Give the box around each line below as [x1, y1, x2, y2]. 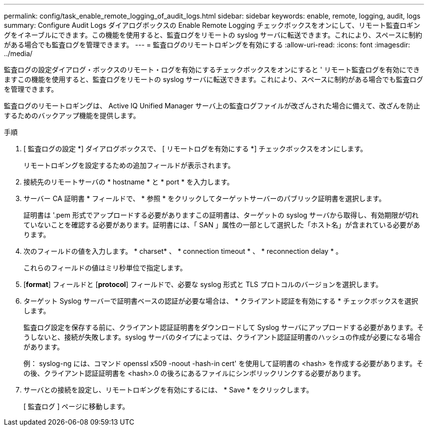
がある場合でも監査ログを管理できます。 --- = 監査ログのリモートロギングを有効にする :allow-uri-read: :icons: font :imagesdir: [4, 41, 410, 49]
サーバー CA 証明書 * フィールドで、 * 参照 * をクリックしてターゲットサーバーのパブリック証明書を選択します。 [23, 194, 386, 203]
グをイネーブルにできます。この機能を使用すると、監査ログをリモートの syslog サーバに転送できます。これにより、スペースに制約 [4, 31, 423, 39]
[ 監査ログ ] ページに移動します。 [23, 402, 129, 410]
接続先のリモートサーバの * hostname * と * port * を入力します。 [23, 178, 234, 186]
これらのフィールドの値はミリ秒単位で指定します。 [23, 264, 187, 272]
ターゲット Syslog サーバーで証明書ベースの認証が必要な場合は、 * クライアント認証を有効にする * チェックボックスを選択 [23, 297, 418, 305]
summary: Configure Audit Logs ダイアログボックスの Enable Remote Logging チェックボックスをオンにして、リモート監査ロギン [4, 21, 420, 29]
